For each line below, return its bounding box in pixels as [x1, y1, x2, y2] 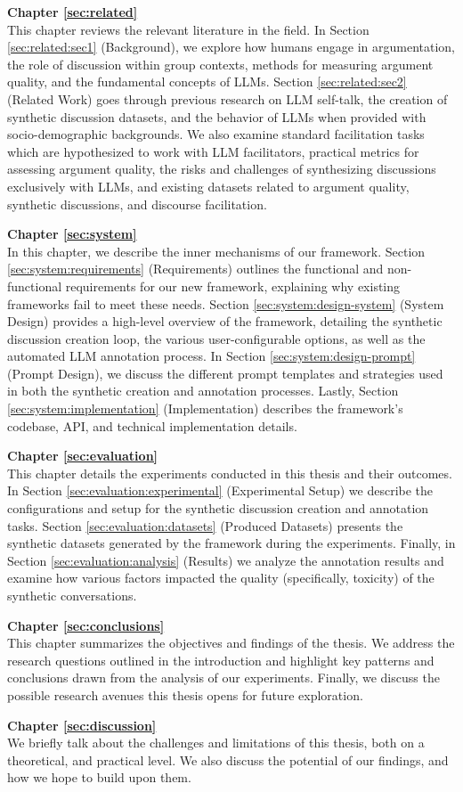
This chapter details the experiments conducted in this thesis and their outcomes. [7, 463, 452, 482]
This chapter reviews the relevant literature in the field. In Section [7, 20, 370, 38]
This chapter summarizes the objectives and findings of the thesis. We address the [7, 633, 455, 652]
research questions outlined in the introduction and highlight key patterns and [7, 650, 435, 669]
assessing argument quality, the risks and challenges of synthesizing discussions [7, 159, 436, 178]
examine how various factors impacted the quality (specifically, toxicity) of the [7, 568, 435, 587]
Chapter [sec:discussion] [7, 715, 157, 734]
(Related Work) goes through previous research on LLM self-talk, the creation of [7, 89, 448, 108]
